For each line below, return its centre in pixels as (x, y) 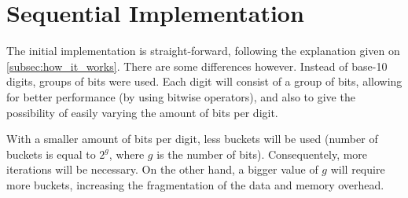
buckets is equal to (51, 154)
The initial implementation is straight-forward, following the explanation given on (203, 51)
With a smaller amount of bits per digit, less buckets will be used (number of (192, 139)
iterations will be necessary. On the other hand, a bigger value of (162, 169)
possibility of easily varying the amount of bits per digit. (142, 112)
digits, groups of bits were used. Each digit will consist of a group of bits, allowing (204, 81)
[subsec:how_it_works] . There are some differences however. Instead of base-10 (197, 66)
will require (358, 169)
